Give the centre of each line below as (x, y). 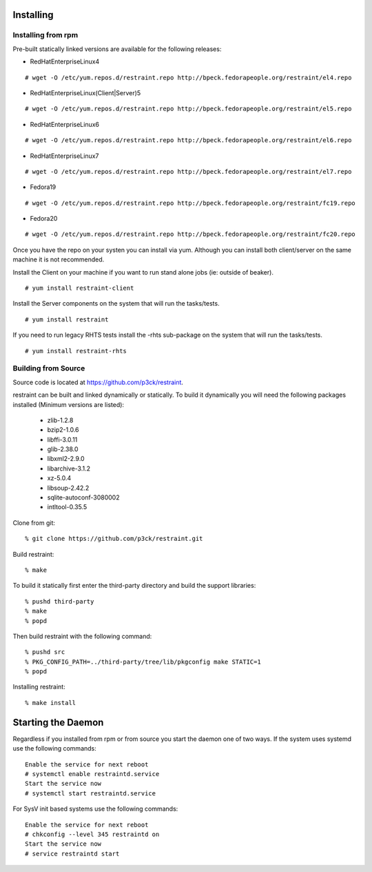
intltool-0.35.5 (67, 507)
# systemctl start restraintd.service (91, 793)
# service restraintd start (72, 853)
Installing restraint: (39, 687)
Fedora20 (44, 219)
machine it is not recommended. (59, 259)
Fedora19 (43, 187)
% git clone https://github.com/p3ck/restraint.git (114, 539)
